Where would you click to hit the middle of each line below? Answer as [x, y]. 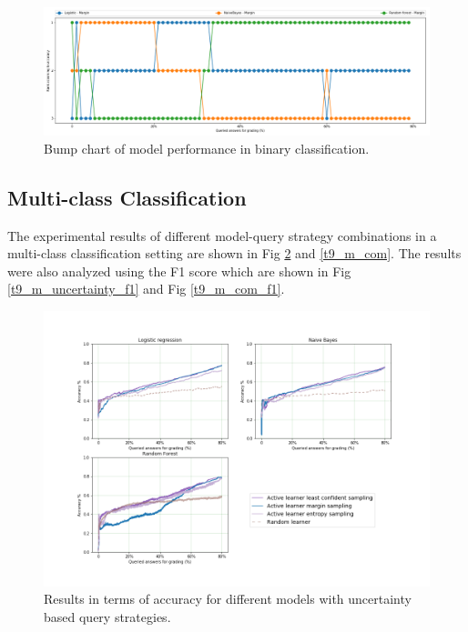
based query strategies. [107, 616]
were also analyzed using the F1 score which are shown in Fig [179, 271]
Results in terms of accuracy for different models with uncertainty [228, 599]
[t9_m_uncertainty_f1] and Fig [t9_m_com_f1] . [146, 289]
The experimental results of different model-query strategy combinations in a [222, 235]
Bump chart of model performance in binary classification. [207, 148]
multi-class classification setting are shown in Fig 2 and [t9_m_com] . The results [234, 253]
